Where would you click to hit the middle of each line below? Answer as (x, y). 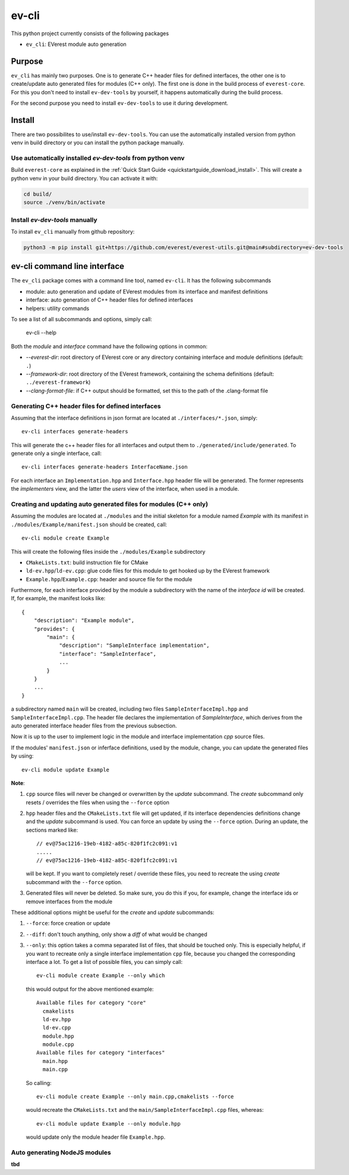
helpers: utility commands (57, 308)
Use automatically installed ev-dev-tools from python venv (98, 158)
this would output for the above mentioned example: (90, 989)
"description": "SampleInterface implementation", (134, 646)
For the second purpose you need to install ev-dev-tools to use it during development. (120, 103)
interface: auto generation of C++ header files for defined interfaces (109, 300)
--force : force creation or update (68, 923)
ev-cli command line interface (68, 266)
